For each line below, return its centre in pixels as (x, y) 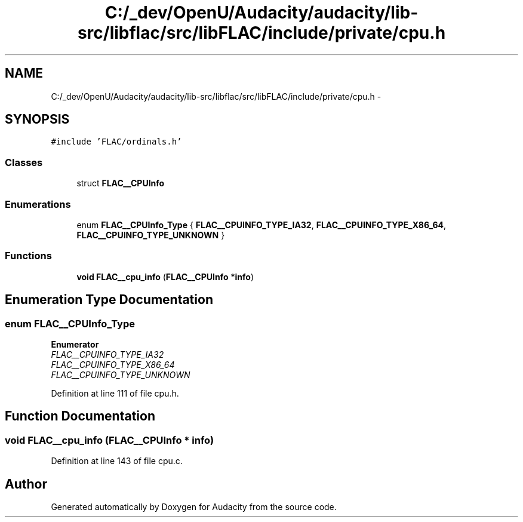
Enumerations (38, 204)
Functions (28, 256)
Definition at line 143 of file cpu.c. (117, 461)
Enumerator (75, 344)
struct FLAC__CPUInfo (121, 183)
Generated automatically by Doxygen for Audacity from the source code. (194, 506)
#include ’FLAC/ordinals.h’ (116, 142)
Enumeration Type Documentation (109, 300)
